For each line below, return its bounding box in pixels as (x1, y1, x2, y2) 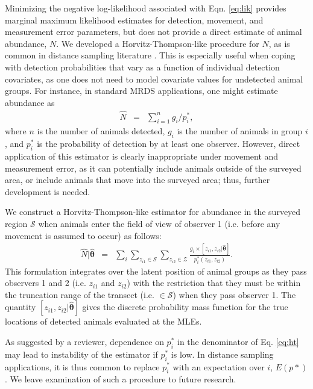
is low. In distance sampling (171, 347, 274, 360)
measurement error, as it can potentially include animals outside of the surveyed (5, 161, 302, 174)
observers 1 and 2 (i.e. (5, 276, 86, 289)
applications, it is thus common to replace (5, 360, 160, 373)
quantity (5, 300, 36, 313)
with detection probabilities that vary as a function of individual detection (5, 60, 280, 73)
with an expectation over (172, 360, 265, 373)
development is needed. (5, 185, 90, 198)
